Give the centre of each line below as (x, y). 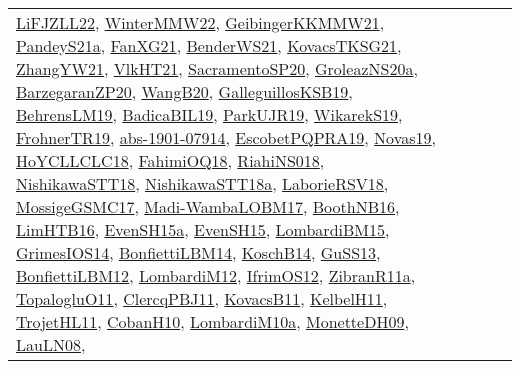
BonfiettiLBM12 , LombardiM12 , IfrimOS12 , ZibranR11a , (216, 275)
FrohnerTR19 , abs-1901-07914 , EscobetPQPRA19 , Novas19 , (226, 137)
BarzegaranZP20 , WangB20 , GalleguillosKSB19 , (184, 91)
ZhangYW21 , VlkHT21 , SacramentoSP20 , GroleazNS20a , (217, 68)
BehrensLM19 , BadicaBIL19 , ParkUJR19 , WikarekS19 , (209, 114)
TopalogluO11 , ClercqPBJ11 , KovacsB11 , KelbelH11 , (202, 298)
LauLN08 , (51, 344)
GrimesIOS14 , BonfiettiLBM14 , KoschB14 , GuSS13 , (198, 252)
